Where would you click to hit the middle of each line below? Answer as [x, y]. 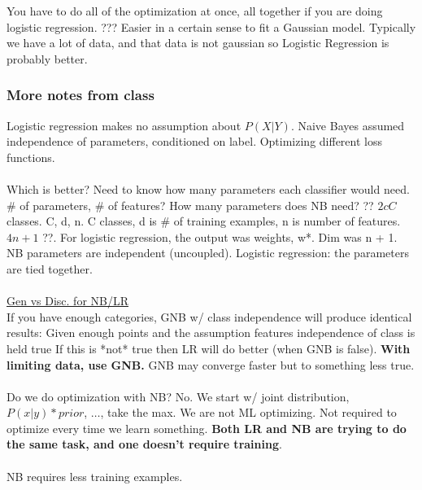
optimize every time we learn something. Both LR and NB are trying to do [207, 428]
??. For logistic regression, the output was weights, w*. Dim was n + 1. [220, 236]
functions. [31, 157]
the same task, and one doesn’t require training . [144, 444]
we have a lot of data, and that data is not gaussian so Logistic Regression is [198, 43]
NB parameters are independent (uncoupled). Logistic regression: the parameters [208, 253]
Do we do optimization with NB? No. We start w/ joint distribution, [178, 396]
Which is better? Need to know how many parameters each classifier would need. [208, 188]
